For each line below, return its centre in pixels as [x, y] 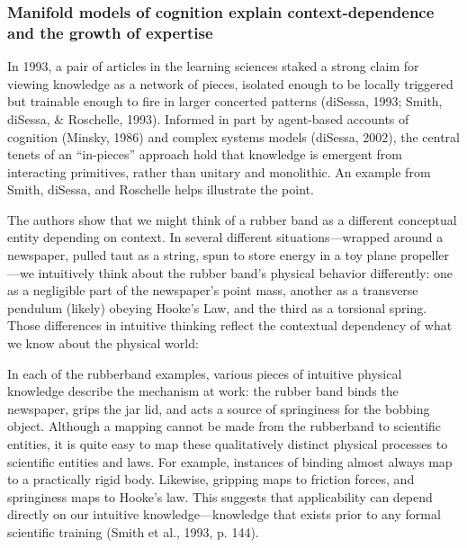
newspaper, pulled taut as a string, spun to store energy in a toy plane [202, 255]
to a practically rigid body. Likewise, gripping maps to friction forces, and [211, 479]
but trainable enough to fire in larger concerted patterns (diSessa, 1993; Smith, [225, 101]
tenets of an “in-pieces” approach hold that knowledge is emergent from [205, 154]
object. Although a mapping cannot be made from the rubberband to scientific [225, 426]
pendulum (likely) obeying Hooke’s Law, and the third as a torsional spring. [217, 307]
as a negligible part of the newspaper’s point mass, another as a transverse [213, 290]
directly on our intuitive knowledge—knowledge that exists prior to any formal [224, 514]
